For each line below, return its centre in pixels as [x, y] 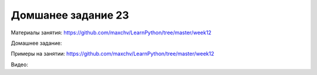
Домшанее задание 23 [70, 15]
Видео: [20, 65]
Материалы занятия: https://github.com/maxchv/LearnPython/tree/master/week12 [111, 33]
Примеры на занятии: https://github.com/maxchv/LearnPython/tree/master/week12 [112, 54]
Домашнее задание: [36, 43]
